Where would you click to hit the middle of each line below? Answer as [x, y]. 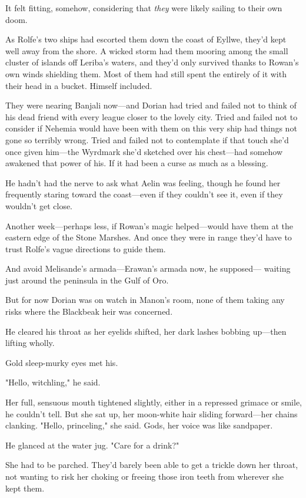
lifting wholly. [30, 343]
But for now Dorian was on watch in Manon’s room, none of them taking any [145, 300]
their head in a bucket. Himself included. [79, 85]
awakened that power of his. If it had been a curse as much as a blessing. [137, 163]
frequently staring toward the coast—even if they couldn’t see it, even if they [144, 194]
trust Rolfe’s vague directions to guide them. [86, 248]
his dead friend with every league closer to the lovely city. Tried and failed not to [152, 116]
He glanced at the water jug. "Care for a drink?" [92, 445]
